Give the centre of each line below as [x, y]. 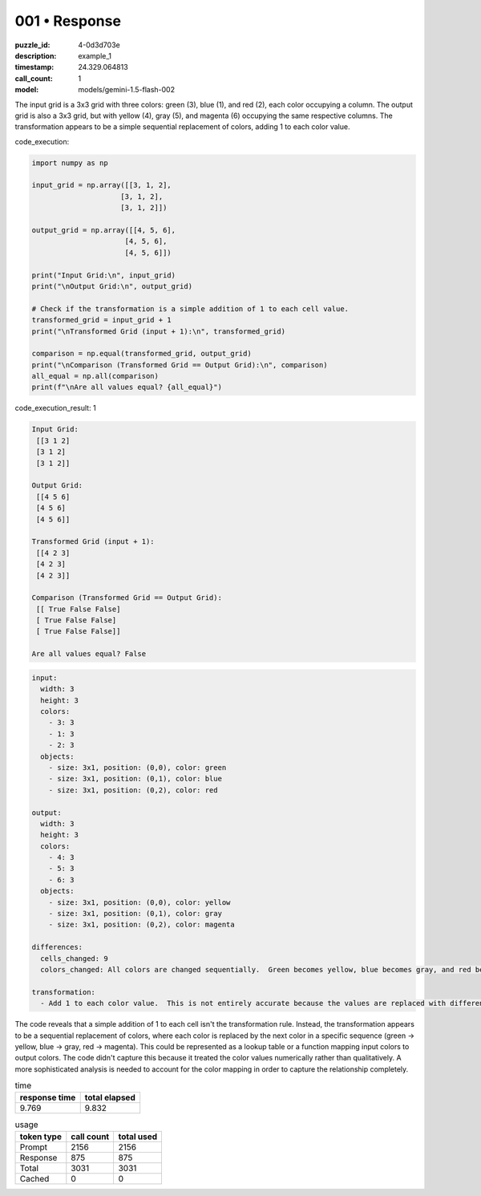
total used [138, 1137]
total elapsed [110, 1097]
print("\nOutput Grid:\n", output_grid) [112, 286]
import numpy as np [70, 163]
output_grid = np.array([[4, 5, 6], [104, 230]
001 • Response [68, 21]
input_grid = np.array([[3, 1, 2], [101, 185]
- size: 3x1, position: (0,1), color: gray [135, 914]
